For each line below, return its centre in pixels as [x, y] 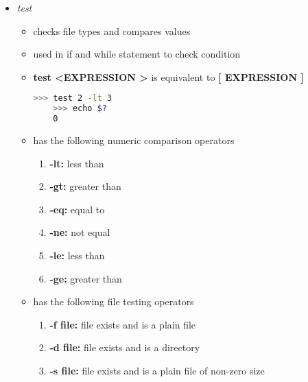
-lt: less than [77, 163]
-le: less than [77, 255]
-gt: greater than [85, 186]
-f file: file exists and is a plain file [123, 324]
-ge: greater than [86, 278]
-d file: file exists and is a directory [125, 347]
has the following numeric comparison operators [134, 140]
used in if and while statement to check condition [137, 54]
